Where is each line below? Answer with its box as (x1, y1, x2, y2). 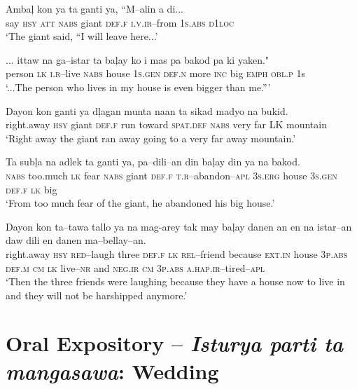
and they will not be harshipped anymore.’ (6, 287, 188, 302)
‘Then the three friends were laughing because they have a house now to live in (6, 274, 345, 289)
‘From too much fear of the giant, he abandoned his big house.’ (6, 196, 275, 210)
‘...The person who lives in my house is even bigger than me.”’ (6, 79, 271, 94)
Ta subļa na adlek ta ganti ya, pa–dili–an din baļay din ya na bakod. (6, 154, 300, 169)
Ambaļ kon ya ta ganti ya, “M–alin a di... (6, 1, 183, 15)
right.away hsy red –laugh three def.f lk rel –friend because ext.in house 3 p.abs (6, 246, 348, 261)
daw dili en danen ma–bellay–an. (6, 233, 146, 247)
